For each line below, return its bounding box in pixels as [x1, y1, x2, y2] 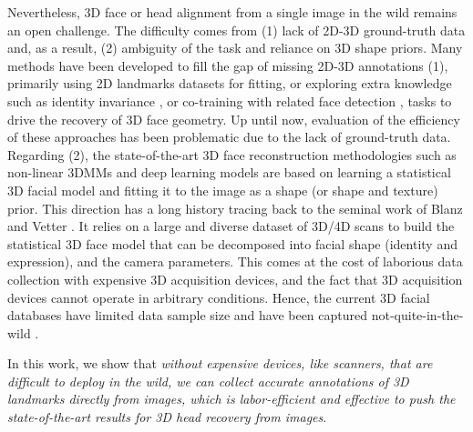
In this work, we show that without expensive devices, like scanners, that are [7, 354, 433, 373]
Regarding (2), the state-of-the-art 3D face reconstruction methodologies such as [7, 145, 457, 164]
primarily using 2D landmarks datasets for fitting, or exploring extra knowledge [7, 74, 452, 93]
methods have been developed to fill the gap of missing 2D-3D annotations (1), [7, 55, 448, 75]
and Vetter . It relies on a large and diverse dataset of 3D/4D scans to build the [7, 216, 455, 236]
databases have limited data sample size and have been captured [7, 306, 368, 325]
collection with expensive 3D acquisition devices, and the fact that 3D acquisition [7, 269, 463, 288]
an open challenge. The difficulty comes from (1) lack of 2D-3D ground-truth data [7, 20, 466, 39]
